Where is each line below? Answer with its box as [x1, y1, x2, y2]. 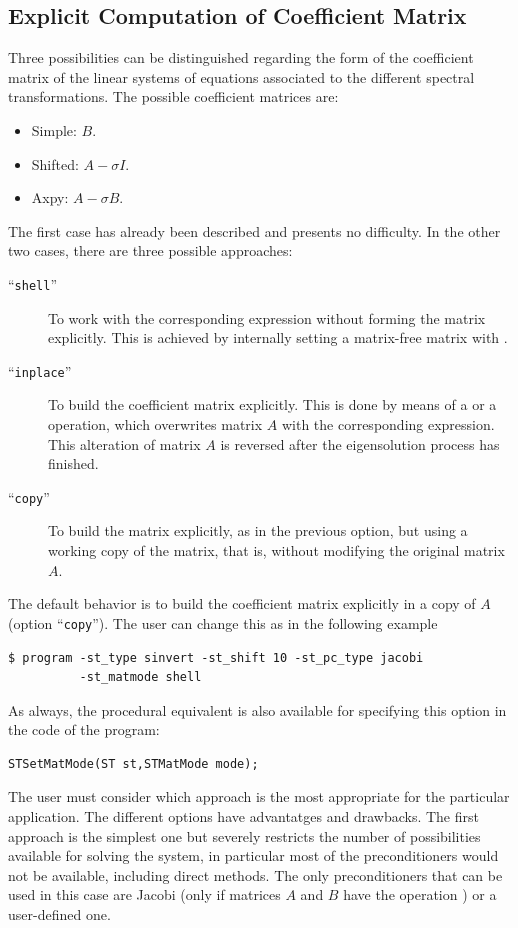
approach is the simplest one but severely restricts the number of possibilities [8, 825, 481, 846]
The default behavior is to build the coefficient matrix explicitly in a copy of [8, 593, 476, 614]
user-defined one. [8, 904, 111, 925]
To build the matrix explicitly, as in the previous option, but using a [48, 520, 468, 541]
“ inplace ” [8, 360, 72, 381]
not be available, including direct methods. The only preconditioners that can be [8, 864, 503, 885]
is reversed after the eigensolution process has [220, 433, 500, 454]
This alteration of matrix [48, 433, 201, 454]
